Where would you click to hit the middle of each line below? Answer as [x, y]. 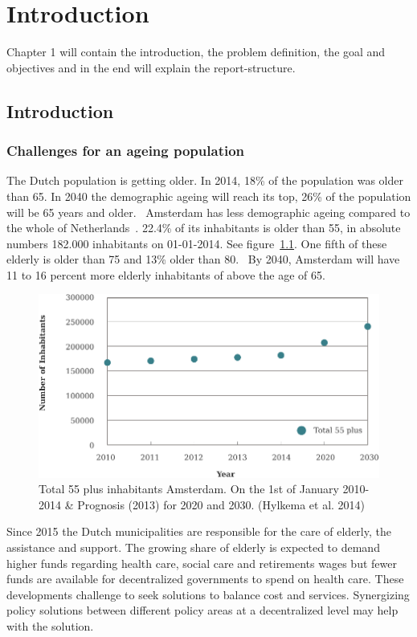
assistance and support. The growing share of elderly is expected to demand [193, 547]
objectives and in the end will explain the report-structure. [151, 67]
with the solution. [50, 625]
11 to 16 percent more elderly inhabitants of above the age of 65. [166, 274]
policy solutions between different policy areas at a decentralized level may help [202, 610]
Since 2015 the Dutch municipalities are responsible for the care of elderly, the [199, 531]
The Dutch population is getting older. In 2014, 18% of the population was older [205, 180]
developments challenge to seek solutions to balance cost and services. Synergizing [208, 594]
